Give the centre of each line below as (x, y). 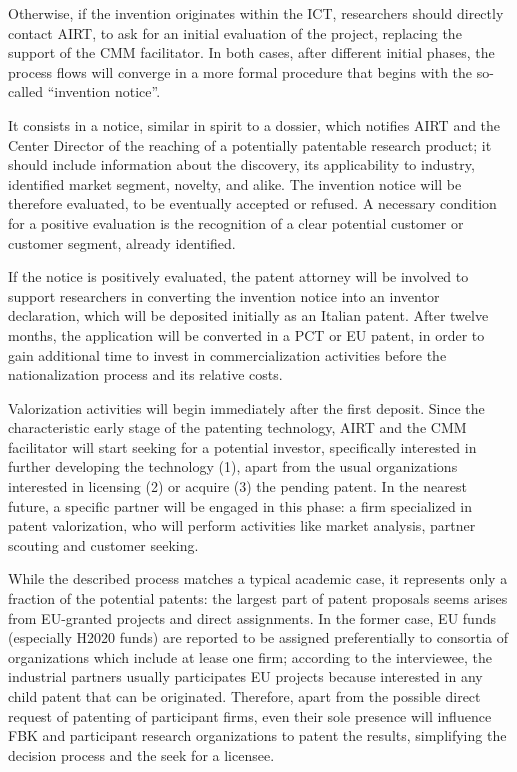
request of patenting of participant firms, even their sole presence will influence (250, 715)
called (25, 91)
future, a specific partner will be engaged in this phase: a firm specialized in (240, 505)
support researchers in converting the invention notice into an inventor (224, 295)
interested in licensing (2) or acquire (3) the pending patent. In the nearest (237, 486)
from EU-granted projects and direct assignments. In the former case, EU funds (252, 617)
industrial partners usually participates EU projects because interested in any (245, 676)
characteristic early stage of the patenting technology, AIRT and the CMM (237, 427)
